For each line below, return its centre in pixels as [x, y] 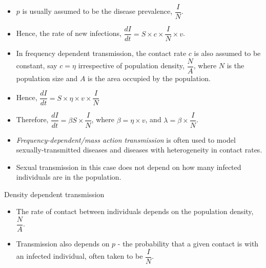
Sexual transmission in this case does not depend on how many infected [129, 167]
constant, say [37, 65]
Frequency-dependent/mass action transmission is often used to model [126, 139]
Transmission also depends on [63, 244]
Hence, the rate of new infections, [69, 33]
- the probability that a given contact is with [188, 244]
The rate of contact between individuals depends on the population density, [135, 211]
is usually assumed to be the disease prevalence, [97, 11]
